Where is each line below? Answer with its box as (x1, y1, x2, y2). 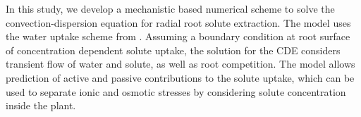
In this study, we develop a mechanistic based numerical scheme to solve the (6, 1, 335, 16)
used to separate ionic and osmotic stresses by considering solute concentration (6, 84, 346, 99)
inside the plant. (6, 98, 76, 113)
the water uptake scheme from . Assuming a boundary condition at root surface (6, 29, 350, 44)
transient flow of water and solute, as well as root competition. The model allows (6, 56, 355, 71)
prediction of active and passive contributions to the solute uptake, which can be (6, 70, 355, 85)
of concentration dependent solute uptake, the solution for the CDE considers (6, 42, 341, 57)
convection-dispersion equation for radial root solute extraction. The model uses (6, 15, 351, 30)
